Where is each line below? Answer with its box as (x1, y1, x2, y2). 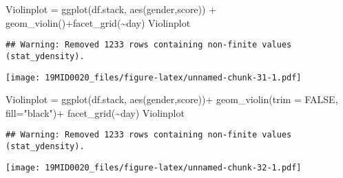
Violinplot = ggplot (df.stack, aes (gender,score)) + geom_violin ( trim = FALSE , (6, 92, 338, 107)
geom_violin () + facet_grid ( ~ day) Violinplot (6, 15, 191, 30)
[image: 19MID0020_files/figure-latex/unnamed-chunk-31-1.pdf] (6, 72, 302, 82)
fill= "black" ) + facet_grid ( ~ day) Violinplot (6, 105, 185, 120)
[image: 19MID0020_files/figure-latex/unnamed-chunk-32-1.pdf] (6, 162, 302, 173)
